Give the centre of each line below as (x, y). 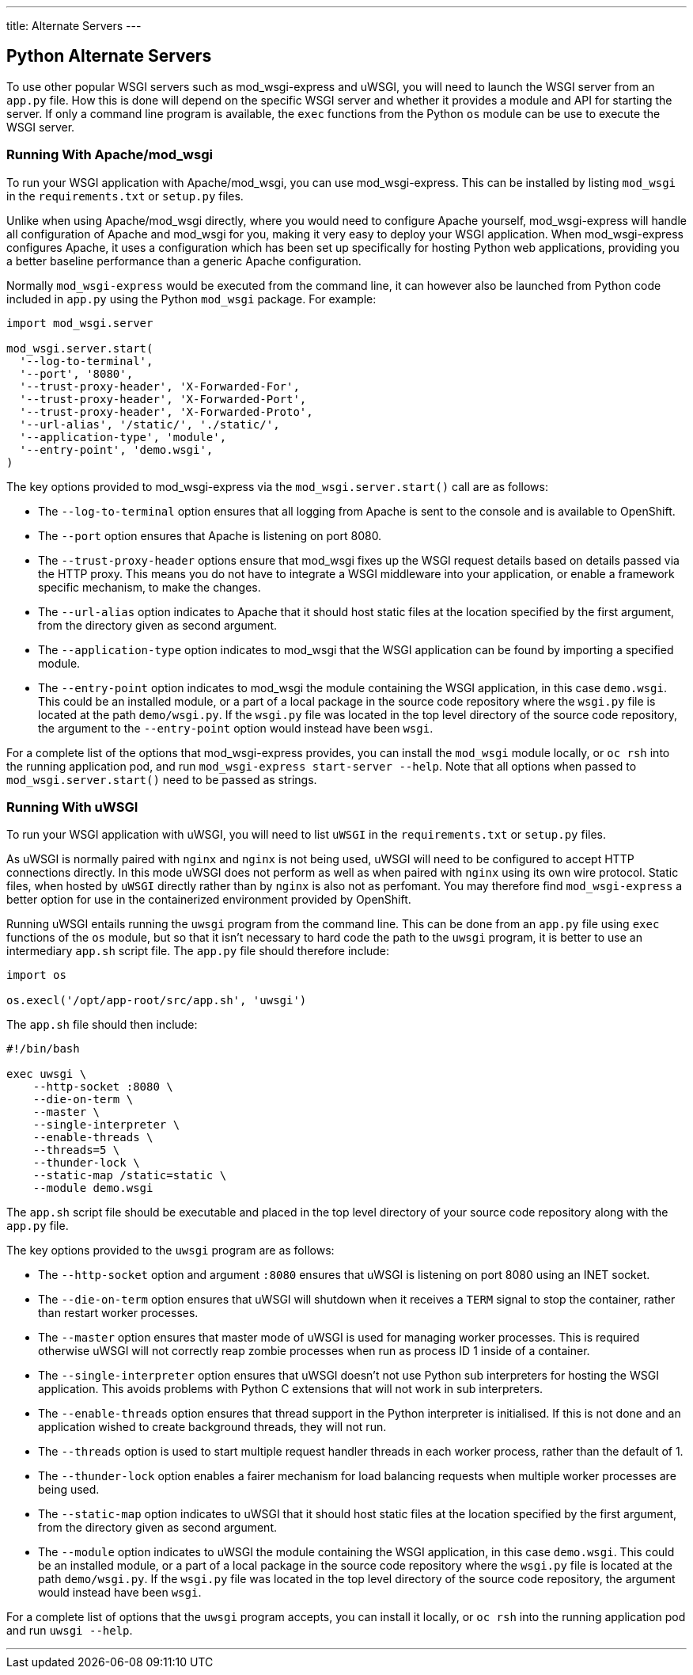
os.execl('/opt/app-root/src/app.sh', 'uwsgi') (157, 1001)
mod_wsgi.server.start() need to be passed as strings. (162, 779)
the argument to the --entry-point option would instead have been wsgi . (236, 728)
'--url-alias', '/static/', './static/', (150, 424)
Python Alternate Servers (109, 56)
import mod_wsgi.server (80, 323)
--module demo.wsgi (93, 1188)
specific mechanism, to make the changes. (150, 587)
